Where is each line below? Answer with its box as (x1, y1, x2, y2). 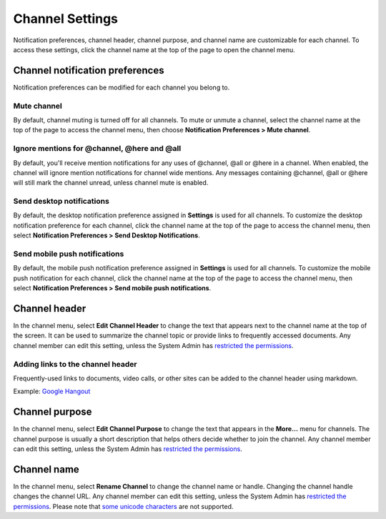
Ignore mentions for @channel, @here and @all (13, 144, 182, 154)
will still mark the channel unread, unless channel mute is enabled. (13, 179, 209, 187)
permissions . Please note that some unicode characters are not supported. (13, 502, 234, 510)
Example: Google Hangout (13, 387, 91, 396)
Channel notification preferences (13, 64, 164, 76)
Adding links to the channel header (13, 359, 137, 369)
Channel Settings (13, 11, 118, 26)
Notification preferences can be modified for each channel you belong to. (13, 83, 230, 92)
